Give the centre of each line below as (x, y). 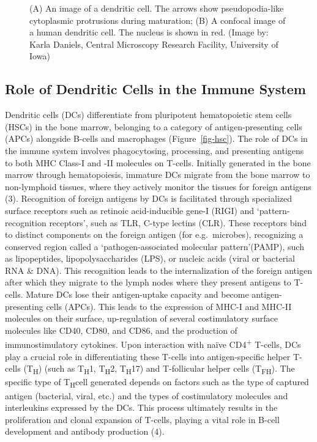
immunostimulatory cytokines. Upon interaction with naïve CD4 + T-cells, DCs (153, 344)
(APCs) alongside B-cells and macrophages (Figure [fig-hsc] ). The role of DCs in (156, 138)
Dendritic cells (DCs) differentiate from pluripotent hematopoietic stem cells (148, 115)
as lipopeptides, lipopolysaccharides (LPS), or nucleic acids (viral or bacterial (150, 258)
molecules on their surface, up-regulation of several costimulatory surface (141, 318)
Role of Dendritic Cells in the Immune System (155, 89)
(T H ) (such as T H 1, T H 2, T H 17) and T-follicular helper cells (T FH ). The (159, 369)
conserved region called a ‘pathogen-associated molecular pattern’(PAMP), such (155, 246)
